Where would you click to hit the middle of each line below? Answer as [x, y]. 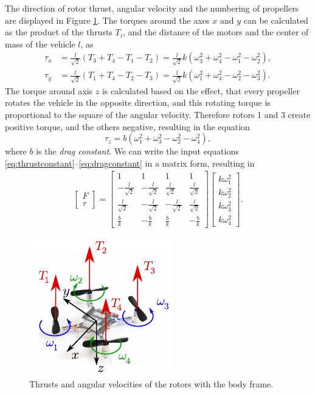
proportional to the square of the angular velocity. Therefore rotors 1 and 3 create [158, 115]
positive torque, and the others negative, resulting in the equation [127, 126]
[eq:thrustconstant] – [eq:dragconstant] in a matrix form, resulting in [130, 163]
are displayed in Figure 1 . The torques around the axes [107, 20]
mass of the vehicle [40, 43]
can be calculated [276, 20]
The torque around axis [49, 90]
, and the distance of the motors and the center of [216, 32]
